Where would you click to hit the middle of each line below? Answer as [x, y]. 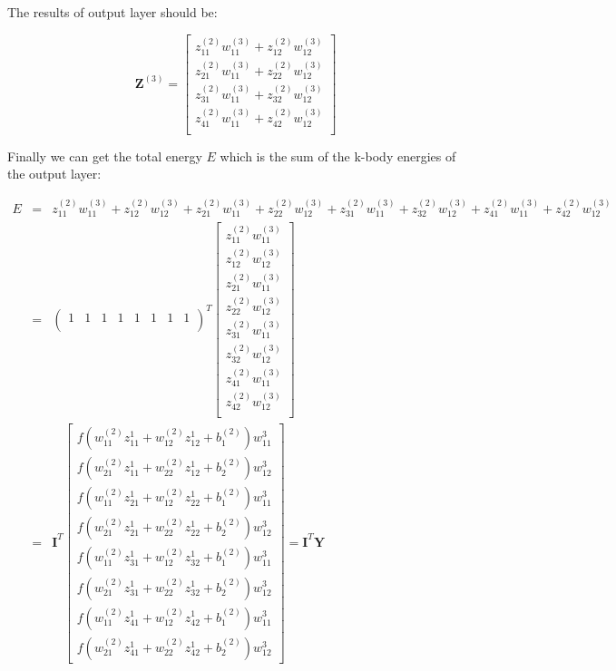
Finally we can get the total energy [105, 156]
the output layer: [54, 174]
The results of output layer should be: [112, 12]
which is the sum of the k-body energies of [338, 156]
